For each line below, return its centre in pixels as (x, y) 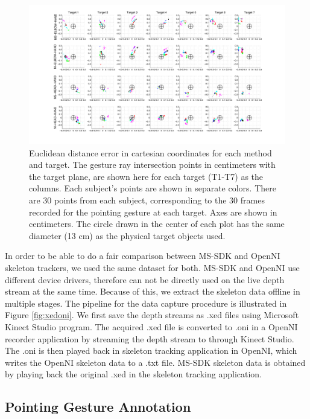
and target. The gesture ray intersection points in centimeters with (152, 165)
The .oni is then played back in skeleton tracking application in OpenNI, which (151, 350)
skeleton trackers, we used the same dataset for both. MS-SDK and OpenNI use (152, 267)
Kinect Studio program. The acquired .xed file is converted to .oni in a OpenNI (151, 326)
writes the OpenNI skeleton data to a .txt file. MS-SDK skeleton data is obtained (155, 362)
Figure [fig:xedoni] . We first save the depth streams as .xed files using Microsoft (152, 315)
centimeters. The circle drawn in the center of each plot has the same (157, 224)
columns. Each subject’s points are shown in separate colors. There (153, 188)
